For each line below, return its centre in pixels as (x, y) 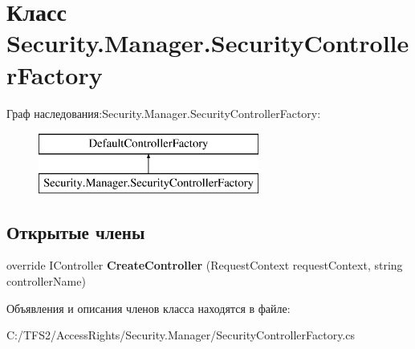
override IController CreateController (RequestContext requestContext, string (205, 265)
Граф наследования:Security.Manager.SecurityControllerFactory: (164, 113)
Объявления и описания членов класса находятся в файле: (149, 308)
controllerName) (46, 281)
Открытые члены (76, 231)
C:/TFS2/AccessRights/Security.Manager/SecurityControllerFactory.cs (181, 335)
